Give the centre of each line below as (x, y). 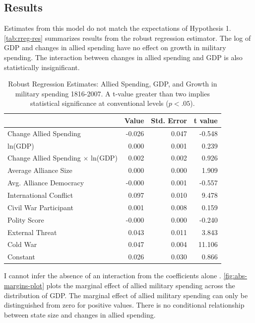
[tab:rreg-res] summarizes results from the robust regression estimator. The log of (127, 38)
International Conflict (40, 195)
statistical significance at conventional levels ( (99, 103)
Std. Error (169, 120)
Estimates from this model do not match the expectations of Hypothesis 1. (118, 28)
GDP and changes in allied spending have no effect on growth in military (115, 47)
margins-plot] (24, 285)
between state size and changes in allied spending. (80, 314)
